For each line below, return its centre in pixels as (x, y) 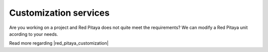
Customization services (59, 13)
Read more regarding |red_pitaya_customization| (59, 43)
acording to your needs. (33, 34)
